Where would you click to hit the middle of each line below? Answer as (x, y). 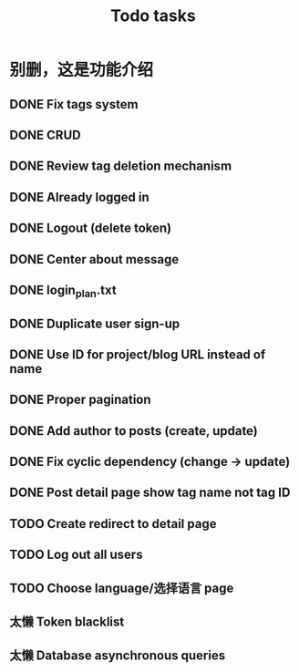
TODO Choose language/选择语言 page (122, 588)
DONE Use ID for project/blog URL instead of (138, 354)
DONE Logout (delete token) (91, 228)
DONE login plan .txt (63, 291)
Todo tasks (153, 16)
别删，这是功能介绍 (82, 70)
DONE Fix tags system (74, 104)
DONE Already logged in (80, 197)
